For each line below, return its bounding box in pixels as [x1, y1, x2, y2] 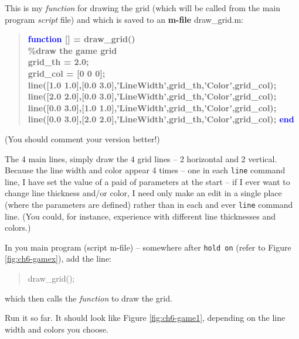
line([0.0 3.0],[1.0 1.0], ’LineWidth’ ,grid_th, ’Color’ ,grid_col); [28, 101, 277, 114]
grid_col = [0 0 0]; [28, 67, 106, 79]
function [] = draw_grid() [28, 33, 135, 45]
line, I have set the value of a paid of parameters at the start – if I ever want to [5, 175, 290, 187]
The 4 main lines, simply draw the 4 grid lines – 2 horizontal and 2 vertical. [5, 152, 277, 165]
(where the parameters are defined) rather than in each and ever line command [5, 198, 293, 210]
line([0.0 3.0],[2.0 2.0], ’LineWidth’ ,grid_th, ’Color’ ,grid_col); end [28, 113, 294, 125]
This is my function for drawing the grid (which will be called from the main [5, 2, 281, 13]
